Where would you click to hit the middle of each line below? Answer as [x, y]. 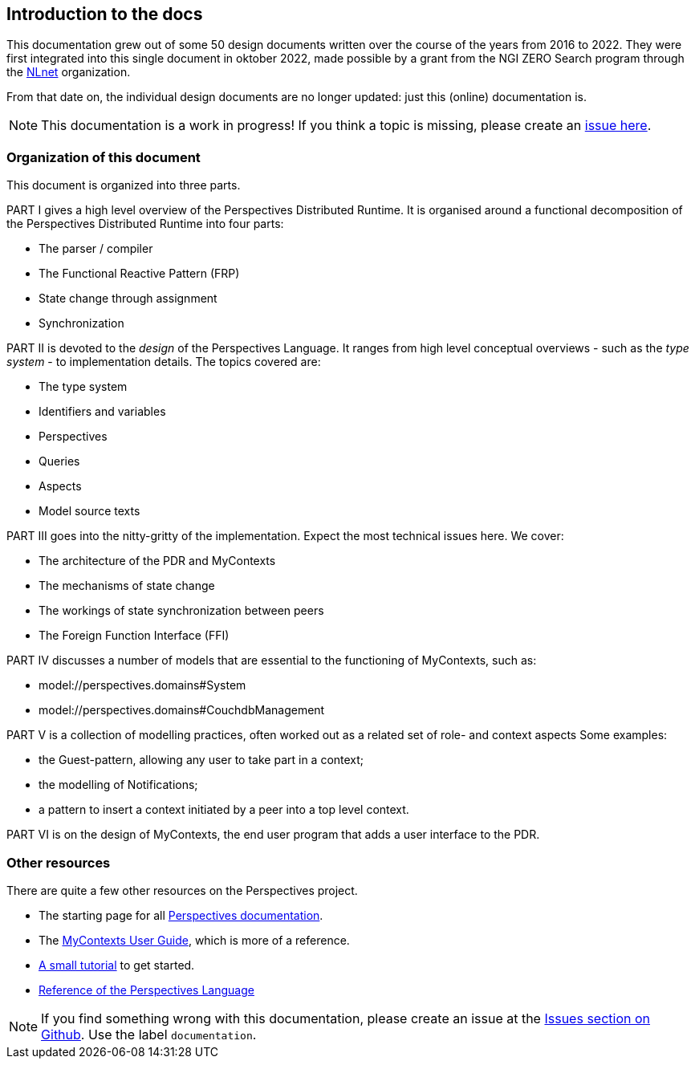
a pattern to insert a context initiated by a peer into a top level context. [224, 810]
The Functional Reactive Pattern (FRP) [139, 274]
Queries [59, 461]
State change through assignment [128, 299]
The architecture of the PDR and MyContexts [157, 561]
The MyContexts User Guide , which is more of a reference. [194, 940]
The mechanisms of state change [127, 586]
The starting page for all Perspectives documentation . [181, 915]
